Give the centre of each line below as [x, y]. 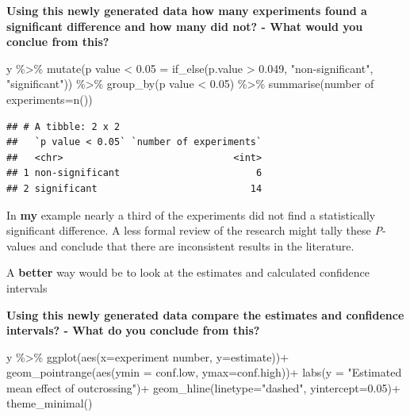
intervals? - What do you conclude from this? [133, 330]
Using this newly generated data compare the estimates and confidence [205, 314]
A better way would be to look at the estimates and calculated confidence [188, 272]
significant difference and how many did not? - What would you [185, 26]
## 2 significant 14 [134, 188]
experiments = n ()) [50, 99]
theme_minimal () [50, 403]
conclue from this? [58, 42]
